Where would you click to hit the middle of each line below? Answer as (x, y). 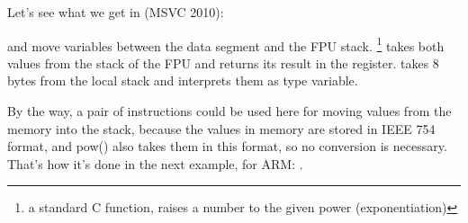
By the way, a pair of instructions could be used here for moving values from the (229, 111)
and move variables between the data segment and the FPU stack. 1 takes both (226, 44)
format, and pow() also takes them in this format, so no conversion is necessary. (227, 146)
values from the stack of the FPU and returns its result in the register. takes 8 (223, 62)
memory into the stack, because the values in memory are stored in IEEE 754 (221, 128)
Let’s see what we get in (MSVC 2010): (116, 12)
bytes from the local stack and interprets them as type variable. (183, 80)
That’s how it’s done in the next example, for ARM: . (155, 163)
